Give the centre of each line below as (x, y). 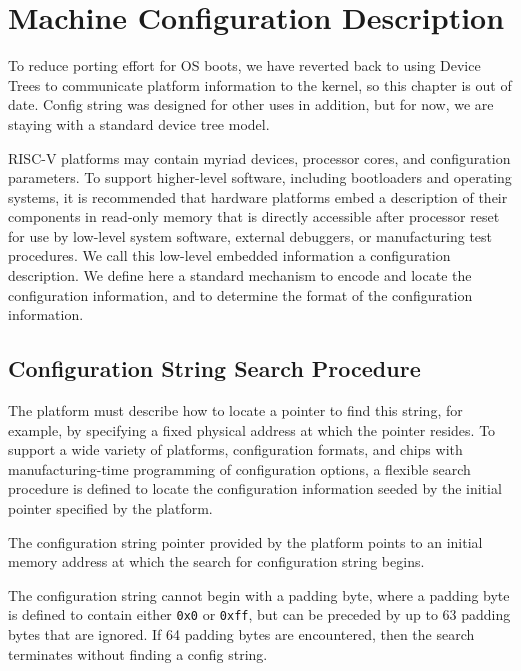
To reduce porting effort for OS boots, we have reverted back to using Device (244, 65)
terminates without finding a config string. (138, 653)
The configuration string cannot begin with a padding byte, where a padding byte (259, 594)
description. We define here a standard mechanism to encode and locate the (240, 275)
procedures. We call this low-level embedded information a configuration (229, 255)
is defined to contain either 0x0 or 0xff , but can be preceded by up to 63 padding (259, 614)
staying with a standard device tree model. (139, 123)
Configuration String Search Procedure (214, 368)
